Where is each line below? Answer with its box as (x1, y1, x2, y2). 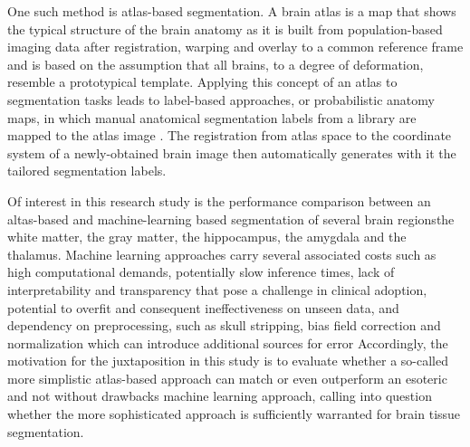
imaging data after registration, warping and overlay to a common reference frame (7, 37, 464, 56)
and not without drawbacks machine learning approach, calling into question (7, 386, 432, 405)
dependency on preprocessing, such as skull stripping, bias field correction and (7, 316, 441, 335)
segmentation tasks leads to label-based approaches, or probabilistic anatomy (7, 90, 435, 109)
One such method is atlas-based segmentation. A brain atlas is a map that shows (7, 2, 456, 20)
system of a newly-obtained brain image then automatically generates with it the (7, 143, 456, 162)
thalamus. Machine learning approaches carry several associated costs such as (7, 244, 436, 263)
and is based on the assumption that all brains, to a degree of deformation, (7, 54, 424, 73)
